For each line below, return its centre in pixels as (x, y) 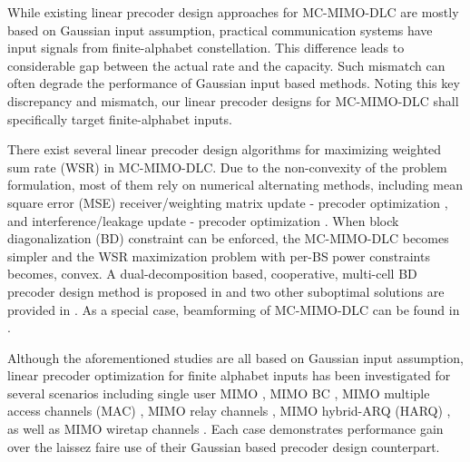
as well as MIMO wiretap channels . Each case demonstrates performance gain (225, 429)
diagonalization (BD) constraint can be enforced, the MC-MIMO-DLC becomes (228, 238)
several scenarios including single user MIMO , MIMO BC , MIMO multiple (219, 393)
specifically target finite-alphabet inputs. (120, 118)
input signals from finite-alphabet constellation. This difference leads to (206, 48)
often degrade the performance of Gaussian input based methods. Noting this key (234, 83)
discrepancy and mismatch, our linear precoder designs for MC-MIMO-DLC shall (233, 100)
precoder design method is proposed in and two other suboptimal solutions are (226, 291)
